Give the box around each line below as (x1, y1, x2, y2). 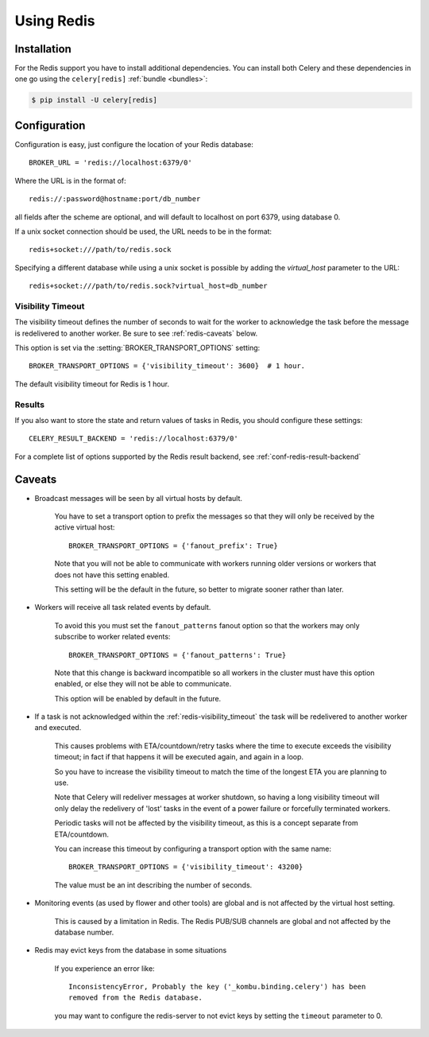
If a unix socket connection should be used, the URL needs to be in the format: (14, 227, 272, 236)
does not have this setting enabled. (54, 569, 170, 580)
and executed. (34, 723, 82, 732)
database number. (54, 927, 114, 937)
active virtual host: (54, 522, 115, 532)
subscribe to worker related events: (54, 632, 171, 642)
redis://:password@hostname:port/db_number (29, 195, 201, 204)
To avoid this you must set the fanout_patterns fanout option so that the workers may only (54, 620, 361, 630)
